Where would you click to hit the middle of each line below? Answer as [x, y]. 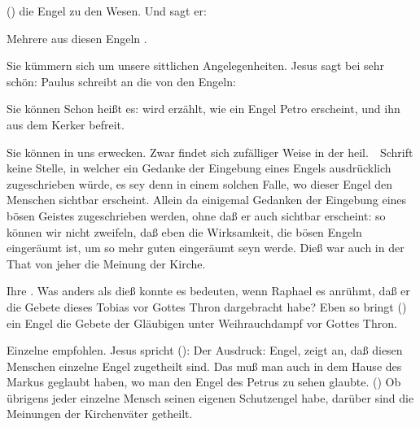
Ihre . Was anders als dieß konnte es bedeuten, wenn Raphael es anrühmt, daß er [208, 291]
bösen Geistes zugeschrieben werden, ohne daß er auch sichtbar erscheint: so [196, 215]
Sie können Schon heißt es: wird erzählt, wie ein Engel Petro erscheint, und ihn [203, 109]
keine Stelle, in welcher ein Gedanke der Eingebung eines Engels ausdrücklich [199, 168]
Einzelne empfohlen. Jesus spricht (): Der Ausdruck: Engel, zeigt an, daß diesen [205, 350]
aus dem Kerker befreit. [66, 124]
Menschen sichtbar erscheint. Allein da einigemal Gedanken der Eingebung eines [207, 200]
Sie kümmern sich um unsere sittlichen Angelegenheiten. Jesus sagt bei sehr [195, 65]
